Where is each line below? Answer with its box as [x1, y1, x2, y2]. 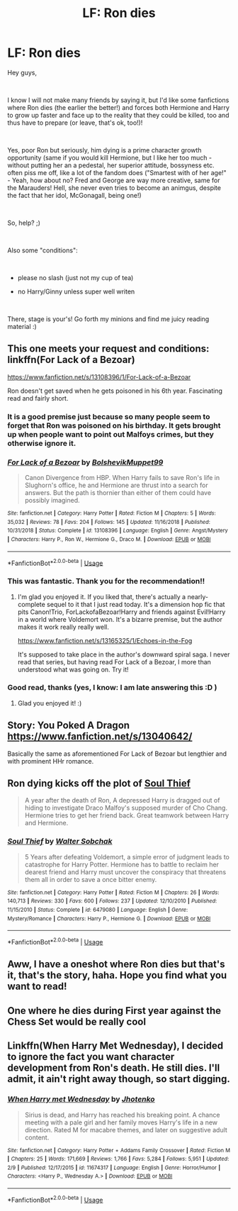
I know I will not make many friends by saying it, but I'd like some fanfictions [7, 96, 229, 104]
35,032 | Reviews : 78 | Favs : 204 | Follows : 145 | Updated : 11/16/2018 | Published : [7, 518, 211, 525]
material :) [7, 322, 37, 330]
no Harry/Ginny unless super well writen [17, 287, 135, 296]
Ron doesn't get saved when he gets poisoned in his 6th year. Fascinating [7, 386, 223, 395]
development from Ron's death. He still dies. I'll [7, 1062, 220, 1074]
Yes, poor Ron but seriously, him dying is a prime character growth [7, 145, 202, 154]
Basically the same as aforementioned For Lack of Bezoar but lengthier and [7, 749, 227, 758]
